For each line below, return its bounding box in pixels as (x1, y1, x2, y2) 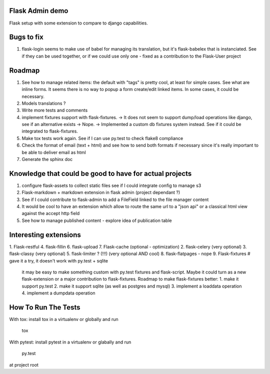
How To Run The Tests (9, 303, 80, 311)
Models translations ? (21, 100, 66, 106)
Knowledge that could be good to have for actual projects (9, 169, 192, 177)
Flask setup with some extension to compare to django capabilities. (9, 20, 148, 26)
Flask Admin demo (9, 6, 68, 15)
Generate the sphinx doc (21, 156, 73, 162)
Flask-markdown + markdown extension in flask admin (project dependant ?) (21, 189, 180, 195)
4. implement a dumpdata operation (21, 290, 95, 296)
